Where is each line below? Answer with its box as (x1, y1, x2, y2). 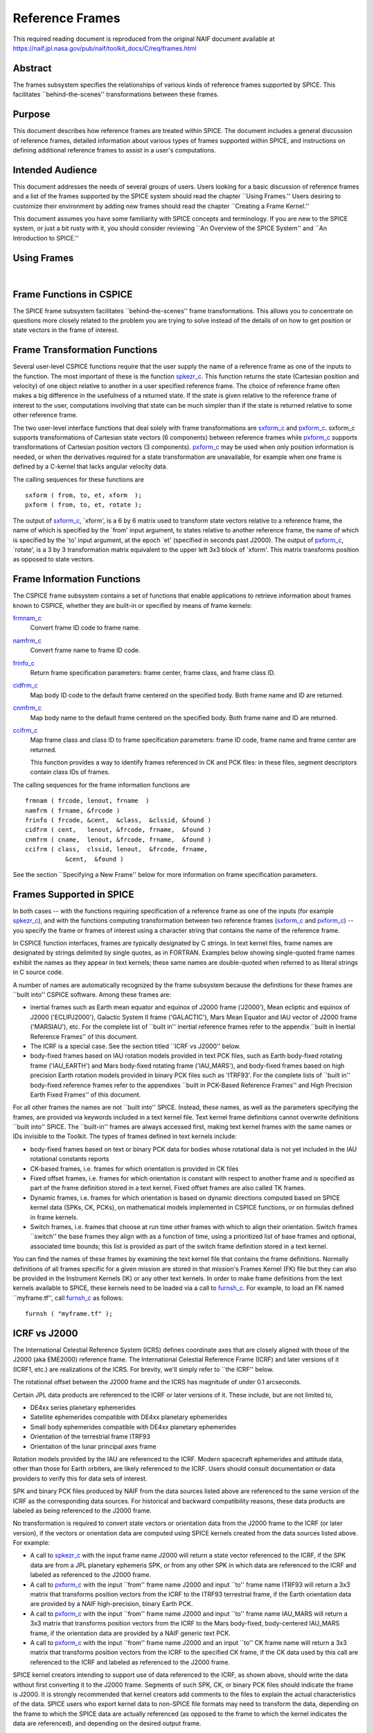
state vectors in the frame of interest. (12, 326, 119, 334)
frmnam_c (12, 614, 42, 622)
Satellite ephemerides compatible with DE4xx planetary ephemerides (30, 1413, 228, 1421)
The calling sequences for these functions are (12, 475, 145, 483)
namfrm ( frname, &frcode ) (25, 806, 121, 815)
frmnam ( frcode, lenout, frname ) (25, 797, 150, 805)
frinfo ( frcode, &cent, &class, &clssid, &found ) (25, 817, 211, 824)
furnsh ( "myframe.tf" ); (25, 1310, 114, 1318)
